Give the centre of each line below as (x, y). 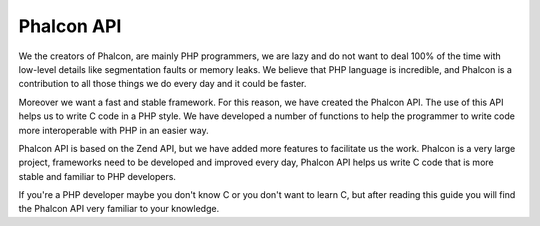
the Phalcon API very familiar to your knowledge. (119, 209)
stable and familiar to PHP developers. (97, 176)
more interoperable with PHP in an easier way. (113, 130)
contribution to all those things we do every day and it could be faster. (162, 84)
